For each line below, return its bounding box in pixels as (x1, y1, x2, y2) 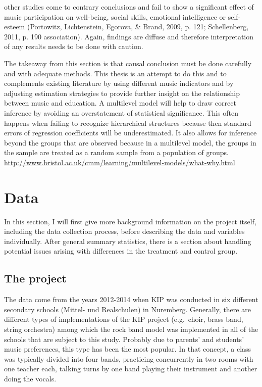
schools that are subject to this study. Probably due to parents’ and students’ (4, 333, 244, 344)
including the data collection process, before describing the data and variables (4, 226, 245, 236)
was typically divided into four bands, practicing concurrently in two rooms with (4, 353, 253, 364)
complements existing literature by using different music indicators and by (4, 78, 234, 88)
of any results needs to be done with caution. (4, 41, 143, 52)
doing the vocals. (4, 373, 57, 383)
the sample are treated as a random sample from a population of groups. (4, 147, 229, 158)
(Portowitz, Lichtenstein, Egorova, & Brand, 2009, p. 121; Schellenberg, (27, 21, 249, 32)
